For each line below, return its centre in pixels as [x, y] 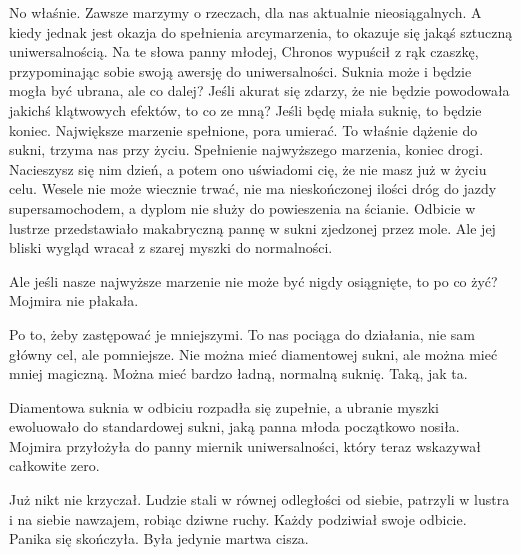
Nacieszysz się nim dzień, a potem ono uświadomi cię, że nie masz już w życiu [248, 168]
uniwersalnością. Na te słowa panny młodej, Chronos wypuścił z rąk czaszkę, [244, 51]
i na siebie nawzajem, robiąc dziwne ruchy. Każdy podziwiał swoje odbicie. [238, 518]
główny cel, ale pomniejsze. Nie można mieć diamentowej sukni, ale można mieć [253, 353]
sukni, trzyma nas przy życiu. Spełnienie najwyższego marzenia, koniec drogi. [246, 149]
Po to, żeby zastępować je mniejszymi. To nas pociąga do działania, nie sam [242, 333]
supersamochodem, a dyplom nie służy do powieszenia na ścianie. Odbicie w [242, 207]
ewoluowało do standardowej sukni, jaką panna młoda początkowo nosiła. [234, 426]
